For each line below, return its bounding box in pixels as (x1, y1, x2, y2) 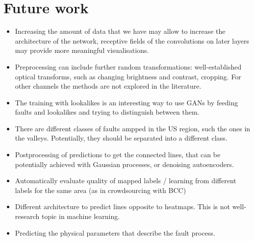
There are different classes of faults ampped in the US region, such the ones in (15, 123, 251, 133)
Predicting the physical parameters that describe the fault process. (15, 227, 215, 238)
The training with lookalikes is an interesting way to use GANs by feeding (15, 97, 238, 107)
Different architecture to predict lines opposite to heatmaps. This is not (15, 201, 230, 212)
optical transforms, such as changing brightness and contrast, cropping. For (15, 71, 241, 81)
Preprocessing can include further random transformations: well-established (15, 61, 242, 72)
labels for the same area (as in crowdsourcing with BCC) (15, 185, 186, 195)
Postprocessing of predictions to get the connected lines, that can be (15, 149, 221, 160)
